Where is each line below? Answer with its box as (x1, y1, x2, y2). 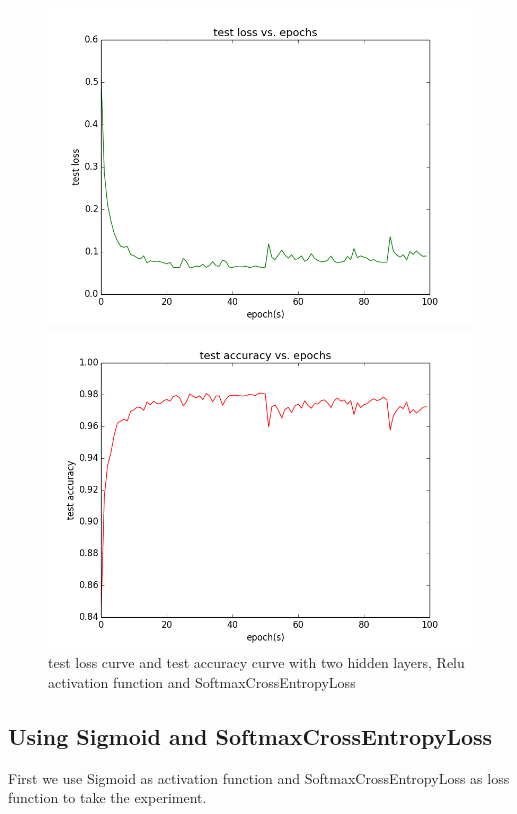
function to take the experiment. (8, 787, 207, 808)
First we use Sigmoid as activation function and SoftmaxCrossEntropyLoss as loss (8, 767, 510, 788)
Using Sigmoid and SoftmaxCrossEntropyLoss (8, 720, 493, 751)
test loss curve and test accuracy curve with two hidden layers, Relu (48, 652, 465, 673)
